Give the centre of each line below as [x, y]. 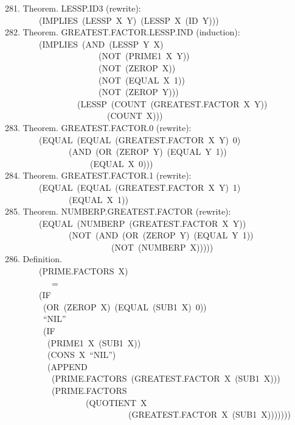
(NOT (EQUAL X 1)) [141, 80]
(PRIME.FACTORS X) [83, 271]
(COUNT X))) [135, 116]
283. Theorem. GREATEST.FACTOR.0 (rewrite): [98, 127]
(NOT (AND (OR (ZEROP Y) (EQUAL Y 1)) [161, 235]
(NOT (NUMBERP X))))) [162, 247]
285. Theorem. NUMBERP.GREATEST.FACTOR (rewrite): [118, 211]
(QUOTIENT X [116, 402]
